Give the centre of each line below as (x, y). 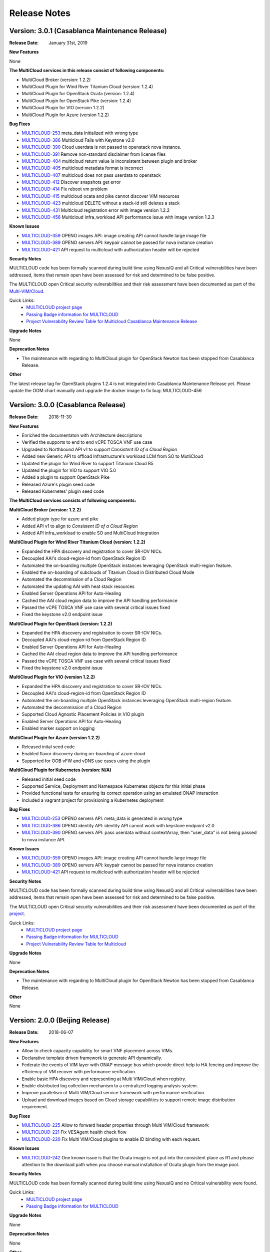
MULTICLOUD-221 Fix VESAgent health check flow (74, 1132)
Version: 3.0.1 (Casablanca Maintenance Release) (88, 31)
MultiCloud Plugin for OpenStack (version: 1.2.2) (61, 623)
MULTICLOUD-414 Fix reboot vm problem (65, 189)
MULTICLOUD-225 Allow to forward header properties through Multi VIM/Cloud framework (115, 1125)
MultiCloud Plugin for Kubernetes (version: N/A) (60, 770)
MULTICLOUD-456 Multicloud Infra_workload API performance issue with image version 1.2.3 (118, 217)
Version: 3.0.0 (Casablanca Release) (67, 405)
